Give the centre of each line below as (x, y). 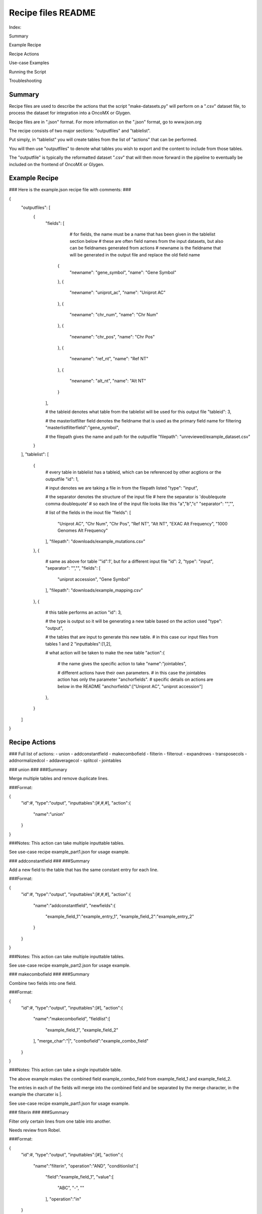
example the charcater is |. (36, 1095)
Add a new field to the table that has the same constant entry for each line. (84, 870)
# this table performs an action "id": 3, (84, 612)
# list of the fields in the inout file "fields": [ (88, 513)
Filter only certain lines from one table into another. (60, 1121)
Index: (15, 27)
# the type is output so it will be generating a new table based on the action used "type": (134, 621)
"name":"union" (49, 814)
